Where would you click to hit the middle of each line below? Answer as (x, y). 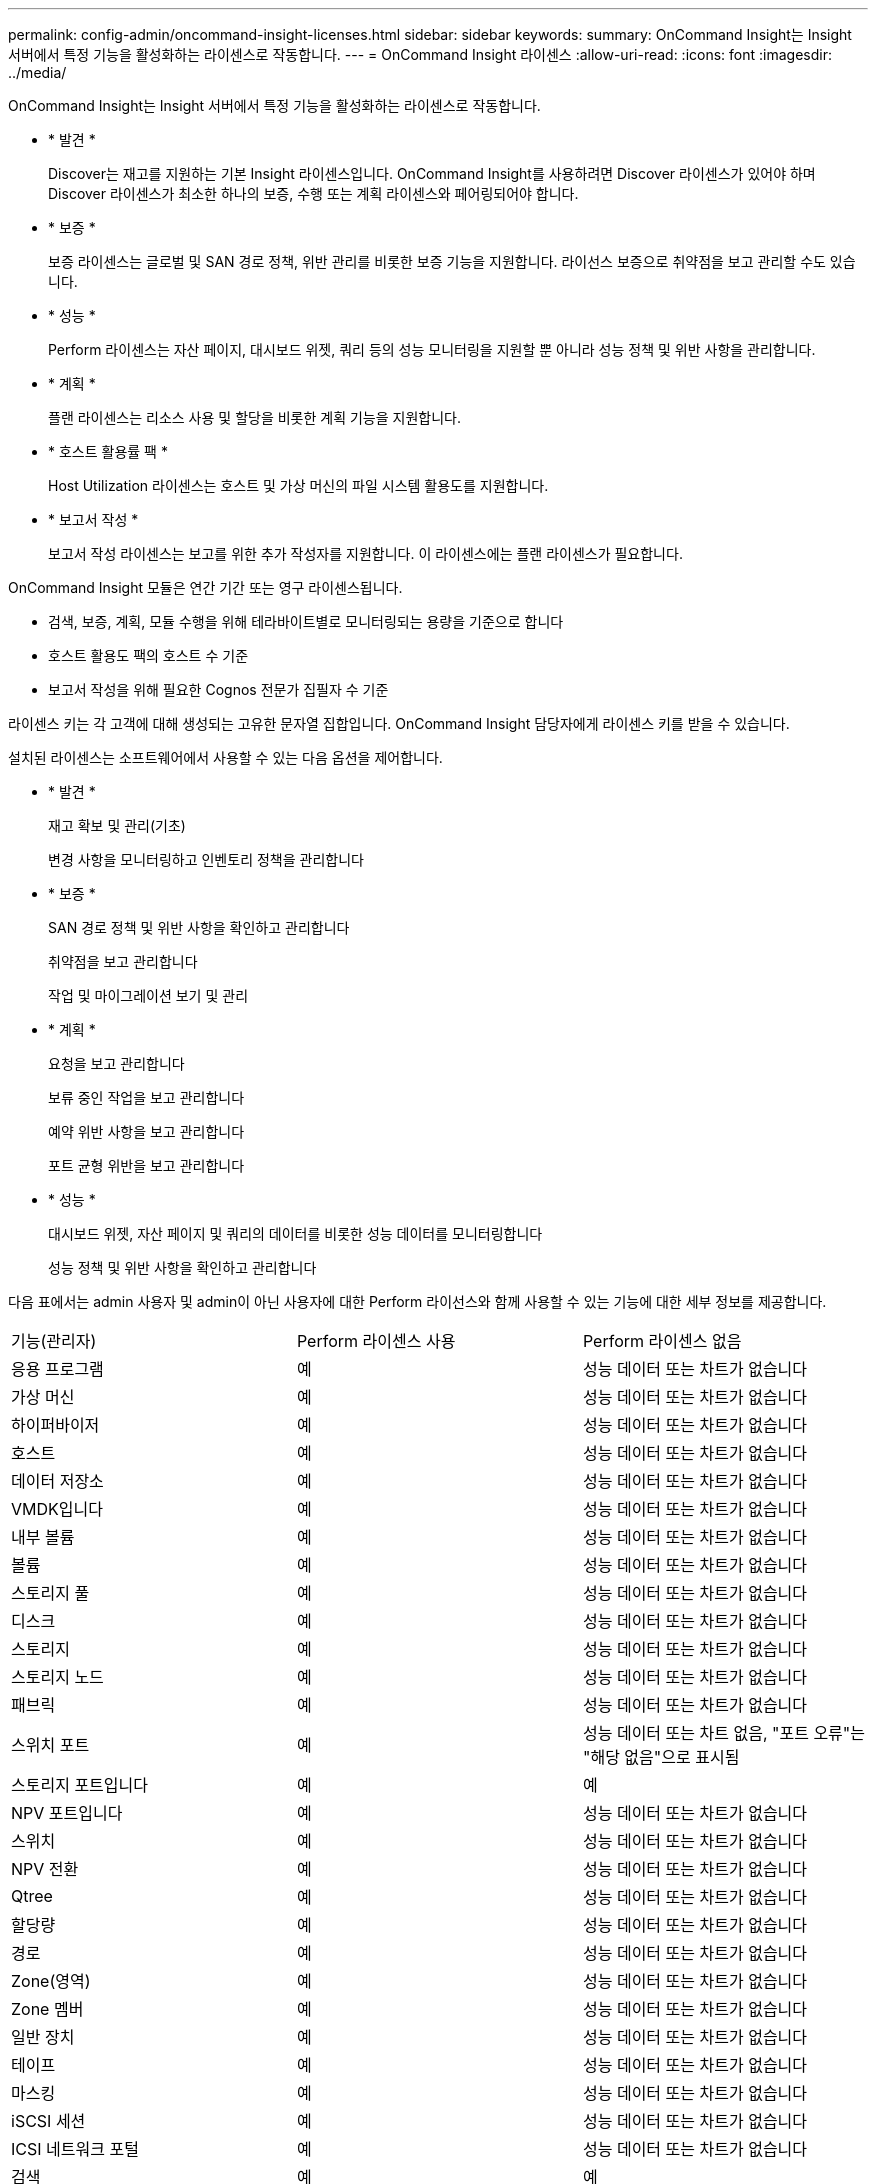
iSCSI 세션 (48, 2121)
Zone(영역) (51, 1981)
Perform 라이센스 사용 (376, 1341)
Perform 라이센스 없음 (662, 1341)
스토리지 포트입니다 (79, 1785)
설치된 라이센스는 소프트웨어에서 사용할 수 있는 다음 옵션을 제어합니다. (225, 757)
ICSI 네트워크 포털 (75, 2149)
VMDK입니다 (57, 1509)
